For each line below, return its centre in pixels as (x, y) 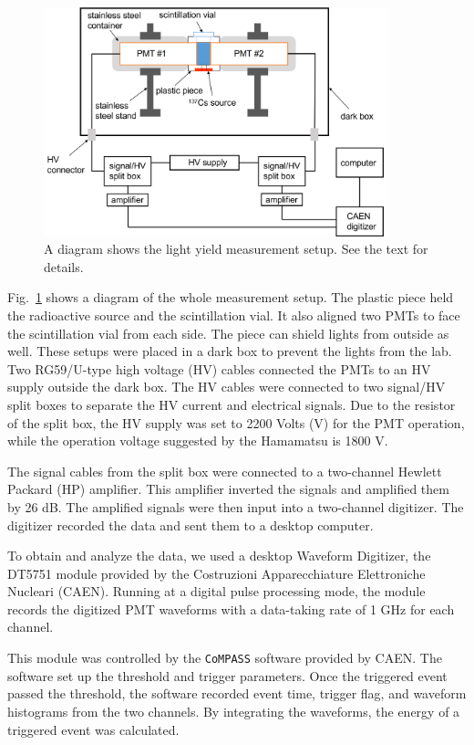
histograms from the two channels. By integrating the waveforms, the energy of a (234, 711)
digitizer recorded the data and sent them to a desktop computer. (191, 525)
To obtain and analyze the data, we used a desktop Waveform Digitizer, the (219, 556)
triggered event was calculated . (93, 729)
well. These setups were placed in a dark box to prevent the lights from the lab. (230, 351)
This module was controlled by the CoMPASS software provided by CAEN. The (225, 658)
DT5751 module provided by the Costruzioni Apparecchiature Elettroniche (216, 573)
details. (64, 266)
